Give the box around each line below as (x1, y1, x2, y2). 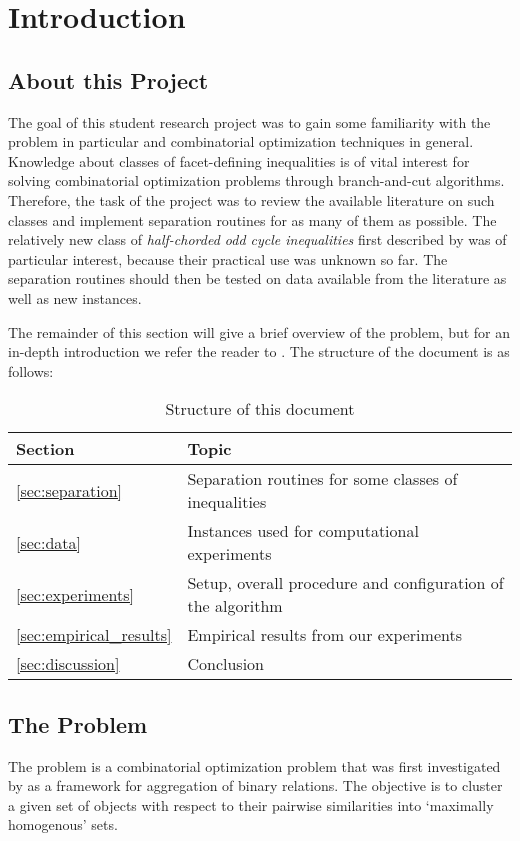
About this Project (8, 64, 209, 95)
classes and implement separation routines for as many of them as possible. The (8, 209, 497, 230)
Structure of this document (165, 397, 355, 421)
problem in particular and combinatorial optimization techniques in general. (8, 131, 474, 152)
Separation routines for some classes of (187, 467, 458, 491)
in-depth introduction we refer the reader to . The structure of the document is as (8, 341, 510, 362)
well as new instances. (8, 287, 142, 308)
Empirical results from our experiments (187, 623, 462, 647)
